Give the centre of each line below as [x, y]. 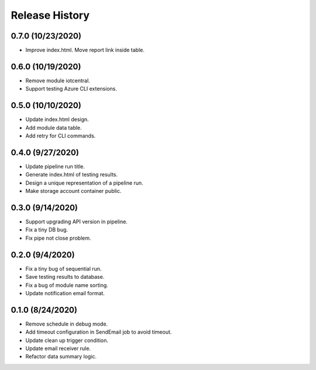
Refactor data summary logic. [61, 357]
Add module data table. [54, 127]
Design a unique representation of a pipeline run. [84, 183]
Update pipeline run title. [55, 166]
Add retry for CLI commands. [61, 136]
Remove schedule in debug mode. [67, 324]
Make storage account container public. [73, 191]
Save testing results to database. [65, 277]
